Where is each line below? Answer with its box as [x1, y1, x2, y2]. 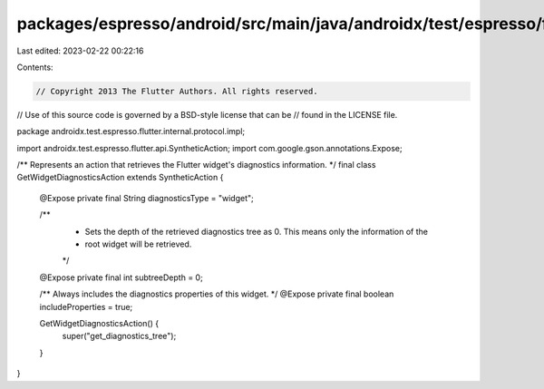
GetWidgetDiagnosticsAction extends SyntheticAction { [16, 172, 224, 183]
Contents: [16, 62, 53, 73]
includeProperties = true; [39, 301, 133, 312]
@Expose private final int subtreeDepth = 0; [39, 272, 203, 283]
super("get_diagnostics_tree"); [62, 331, 177, 342]
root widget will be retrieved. [84, 238, 192, 249]
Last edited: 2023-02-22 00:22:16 [16, 45, 144, 56]
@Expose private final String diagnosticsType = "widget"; [39, 192, 254, 203]
